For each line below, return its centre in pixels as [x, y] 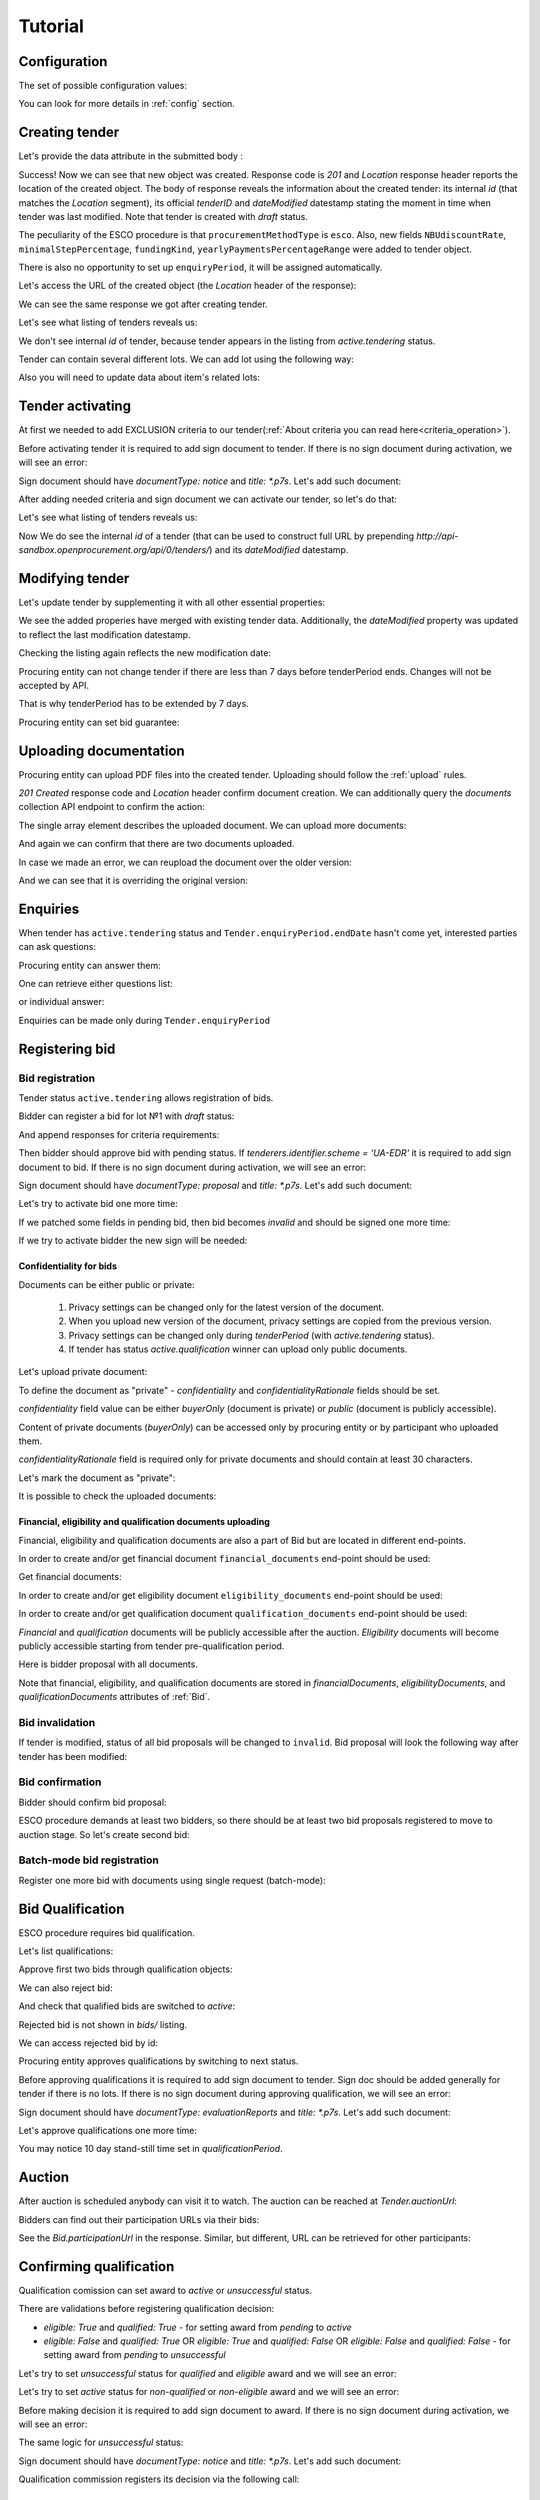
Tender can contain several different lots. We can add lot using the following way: [186, 359]
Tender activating [75, 406]
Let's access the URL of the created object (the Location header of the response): [187, 286]
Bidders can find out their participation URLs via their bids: [139, 2219]
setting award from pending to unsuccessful [134, 2355]
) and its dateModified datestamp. [278, 550]
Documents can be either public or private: [106, 1284]
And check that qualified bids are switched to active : [127, 2006]
